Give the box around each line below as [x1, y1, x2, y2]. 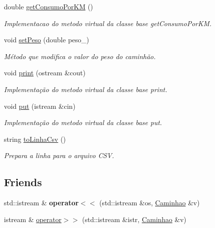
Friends [4, 174, 42, 190]
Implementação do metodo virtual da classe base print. [4, 84, 167, 94]
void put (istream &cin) [4, 100, 76, 111]
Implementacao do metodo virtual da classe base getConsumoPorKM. [4, 18, 212, 28]
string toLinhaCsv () [4, 133, 66, 144]
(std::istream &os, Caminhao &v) [99, 197, 200, 208]
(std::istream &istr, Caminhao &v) [82, 214, 187, 224]
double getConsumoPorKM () [4, 1, 93, 11]
